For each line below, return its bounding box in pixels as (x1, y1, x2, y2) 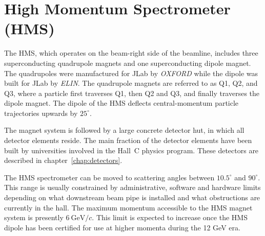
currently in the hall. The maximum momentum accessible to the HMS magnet (4, 202, 253, 213)
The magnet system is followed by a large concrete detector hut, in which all (4, 125, 244, 135)
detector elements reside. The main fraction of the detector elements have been (4, 135, 252, 146)
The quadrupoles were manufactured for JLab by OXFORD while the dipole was (4, 67, 258, 78)
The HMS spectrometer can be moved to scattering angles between (4, 172, 215, 182)
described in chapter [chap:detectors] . (4, 155, 123, 166)
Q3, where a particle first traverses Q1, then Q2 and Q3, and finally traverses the (4, 87, 260, 98)
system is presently (4, 212, 64, 223)
